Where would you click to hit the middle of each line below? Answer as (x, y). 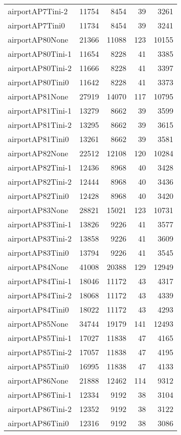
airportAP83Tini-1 (40, 224)
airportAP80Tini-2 (40, 68)
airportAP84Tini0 (38, 309)
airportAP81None (38, 96)
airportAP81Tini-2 (40, 125)
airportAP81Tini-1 (40, 110)
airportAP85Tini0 (38, 366)
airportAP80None (38, 39)
